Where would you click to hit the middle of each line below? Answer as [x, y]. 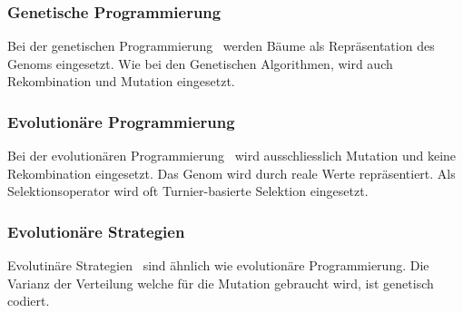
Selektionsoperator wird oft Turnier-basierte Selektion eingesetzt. [188, 191]
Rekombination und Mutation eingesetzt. [121, 81]
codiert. [29, 301]
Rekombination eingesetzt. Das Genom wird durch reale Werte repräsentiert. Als [231, 173]
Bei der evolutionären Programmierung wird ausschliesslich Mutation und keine [232, 156]
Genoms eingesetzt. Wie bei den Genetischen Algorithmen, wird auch [200, 63]
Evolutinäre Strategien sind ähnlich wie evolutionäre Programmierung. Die [218, 265]
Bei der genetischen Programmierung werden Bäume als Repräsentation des [221, 46]
